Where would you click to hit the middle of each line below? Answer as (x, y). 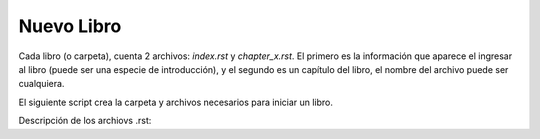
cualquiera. (41, 84)
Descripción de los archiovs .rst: (85, 121)
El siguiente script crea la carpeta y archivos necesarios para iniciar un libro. (176, 102)
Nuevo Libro (70, 26)
